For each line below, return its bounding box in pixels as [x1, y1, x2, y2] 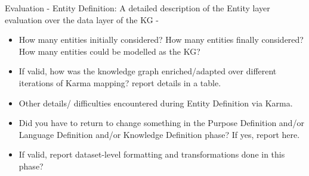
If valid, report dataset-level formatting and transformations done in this [18, 148, 285, 161]
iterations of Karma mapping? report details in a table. [18, 76, 221, 89]
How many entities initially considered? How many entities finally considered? [18, 33, 304, 46]
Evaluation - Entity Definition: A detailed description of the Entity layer [5, 2, 270, 14]
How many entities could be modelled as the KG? [18, 45, 200, 57]
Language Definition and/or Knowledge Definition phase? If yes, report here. [18, 128, 300, 140]
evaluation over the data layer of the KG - [5, 13, 159, 26]
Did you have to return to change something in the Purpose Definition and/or [18, 117, 304, 129]
